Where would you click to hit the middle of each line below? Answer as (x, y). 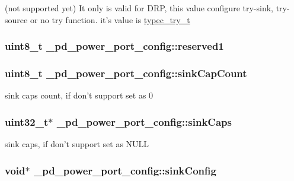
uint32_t (27, 121)
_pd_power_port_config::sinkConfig (125, 170)
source (16, 19)
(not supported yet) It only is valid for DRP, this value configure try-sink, (139, 8)
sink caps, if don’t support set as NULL (77, 144)
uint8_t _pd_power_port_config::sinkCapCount (126, 73)
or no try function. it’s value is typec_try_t (110, 19)
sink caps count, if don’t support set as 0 (79, 95)
